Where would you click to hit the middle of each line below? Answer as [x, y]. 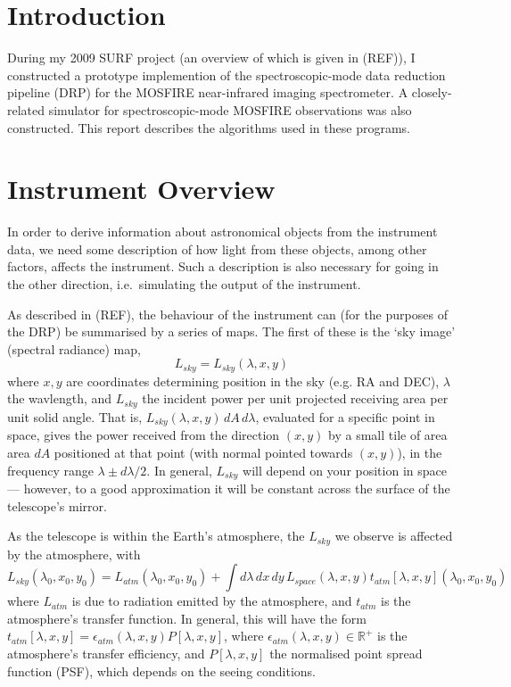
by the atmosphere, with [74, 554]
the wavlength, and [60, 398]
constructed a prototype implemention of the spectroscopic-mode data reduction [227, 74]
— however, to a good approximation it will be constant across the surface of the [229, 488]
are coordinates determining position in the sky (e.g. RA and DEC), [253, 381]
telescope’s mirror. [57, 505]
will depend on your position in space [345, 470]
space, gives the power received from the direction [144, 435]
